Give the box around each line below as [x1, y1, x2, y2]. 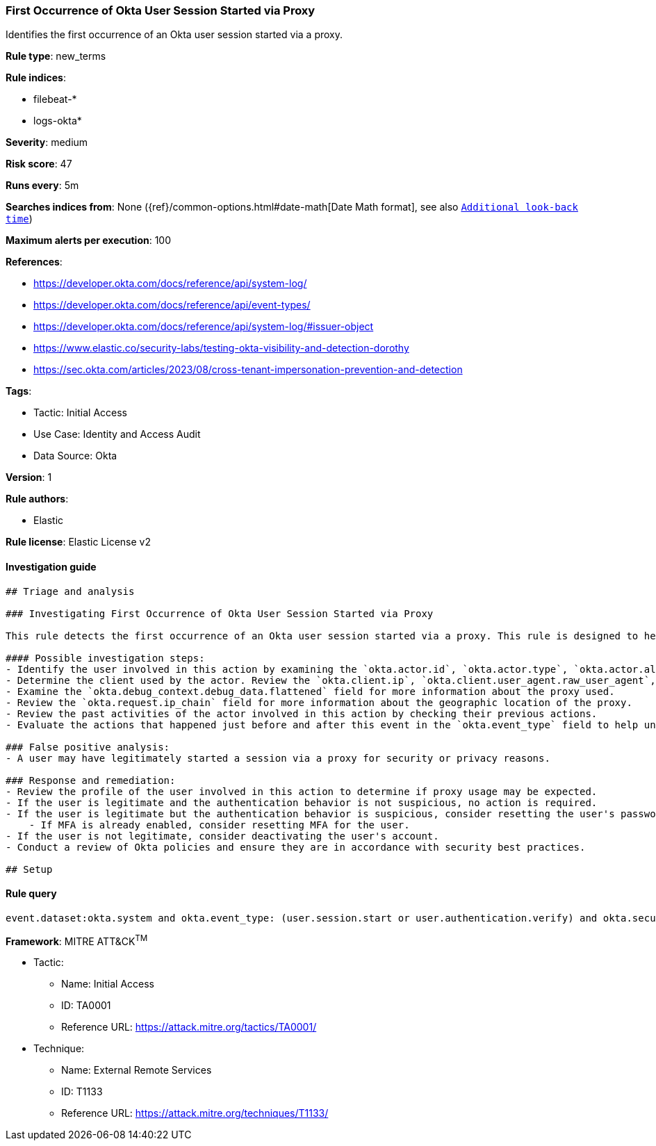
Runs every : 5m [6, 179, 79, 192]
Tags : [6, 385, 32, 398]
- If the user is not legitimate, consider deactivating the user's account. [6, 830, 439, 842]
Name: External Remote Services [61, 1064, 212, 1077]
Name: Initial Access [61, 978, 154, 990]
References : [6, 256, 63, 268]
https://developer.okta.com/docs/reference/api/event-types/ [33, 299, 311, 311]
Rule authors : [6, 493, 69, 505]
